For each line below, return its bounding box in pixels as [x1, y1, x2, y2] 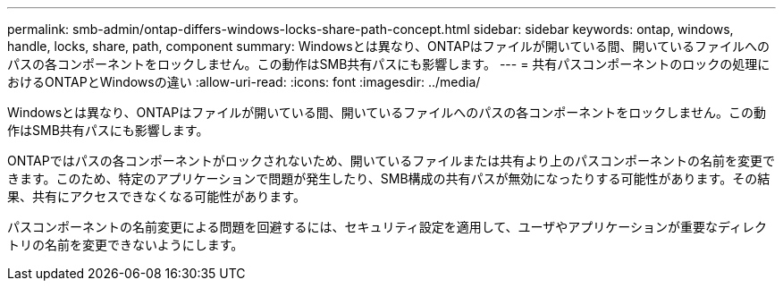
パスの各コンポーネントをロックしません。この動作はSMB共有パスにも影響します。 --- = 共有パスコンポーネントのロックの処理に [7, 56, 770, 72]
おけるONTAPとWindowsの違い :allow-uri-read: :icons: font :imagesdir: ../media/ [7, 74, 481, 89]
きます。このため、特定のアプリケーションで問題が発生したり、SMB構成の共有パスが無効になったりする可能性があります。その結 [7, 171, 770, 186]
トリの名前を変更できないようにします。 [7, 237, 244, 252]
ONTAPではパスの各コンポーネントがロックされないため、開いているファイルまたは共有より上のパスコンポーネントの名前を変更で [7, 153, 775, 168]
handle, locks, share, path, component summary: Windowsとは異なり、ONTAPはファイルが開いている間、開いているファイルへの [7, 38, 770, 54]
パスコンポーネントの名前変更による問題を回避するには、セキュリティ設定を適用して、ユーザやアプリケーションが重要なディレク [7, 219, 768, 234]
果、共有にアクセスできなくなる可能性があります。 [7, 189, 306, 204]
